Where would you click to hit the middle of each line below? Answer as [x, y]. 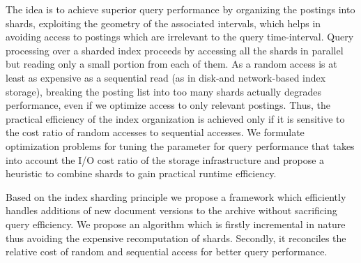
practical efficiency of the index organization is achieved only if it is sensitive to [175, 118]
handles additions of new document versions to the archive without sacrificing [171, 210]
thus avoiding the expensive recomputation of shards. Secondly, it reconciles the [176, 238]
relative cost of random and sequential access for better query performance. [167, 251]
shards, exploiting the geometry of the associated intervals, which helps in [163, 23]
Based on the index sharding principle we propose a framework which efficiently [176, 196]
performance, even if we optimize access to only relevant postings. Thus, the [168, 105]
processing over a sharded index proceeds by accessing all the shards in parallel [175, 50]
